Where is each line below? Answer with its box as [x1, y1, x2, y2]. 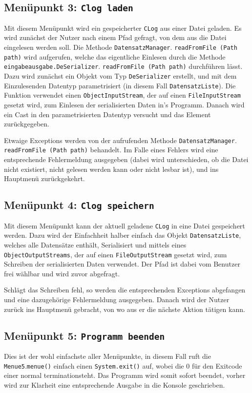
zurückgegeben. [4, 119, 49, 129]
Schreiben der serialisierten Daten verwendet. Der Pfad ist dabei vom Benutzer [4, 259, 240, 269]
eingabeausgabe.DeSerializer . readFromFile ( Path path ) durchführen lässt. [4, 61, 243, 71]
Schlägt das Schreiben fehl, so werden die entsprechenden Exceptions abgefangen [4, 285, 246, 295]
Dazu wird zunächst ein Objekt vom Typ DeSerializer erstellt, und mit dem [4, 71, 237, 81]
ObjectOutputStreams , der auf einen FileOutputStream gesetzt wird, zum [4, 249, 227, 259]
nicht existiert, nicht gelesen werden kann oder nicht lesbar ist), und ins [4, 164, 219, 174]
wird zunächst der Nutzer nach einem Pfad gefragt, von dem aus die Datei [4, 32, 227, 42]
